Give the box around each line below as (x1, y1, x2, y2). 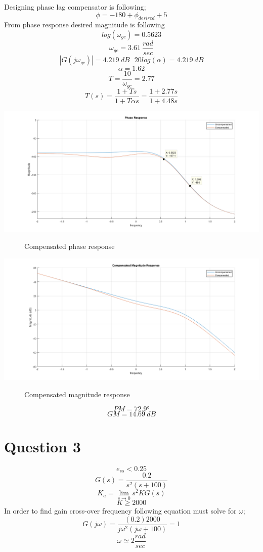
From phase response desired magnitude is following (4, 19, 165, 30)
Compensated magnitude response (24, 389, 130, 399)
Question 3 (4, 436, 81, 456)
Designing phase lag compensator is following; (4, 2, 146, 12)
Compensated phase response (24, 241, 115, 251)
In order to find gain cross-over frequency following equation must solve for (4, 505, 237, 516)
